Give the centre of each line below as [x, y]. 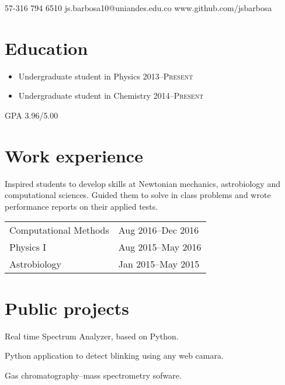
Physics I [28, 247]
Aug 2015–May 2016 [160, 247]
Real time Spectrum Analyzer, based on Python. [92, 336]
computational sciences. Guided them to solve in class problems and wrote [138, 195]
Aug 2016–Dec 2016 [159, 230]
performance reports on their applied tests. [81, 206]
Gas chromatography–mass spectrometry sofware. [93, 375]
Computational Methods [59, 230]
